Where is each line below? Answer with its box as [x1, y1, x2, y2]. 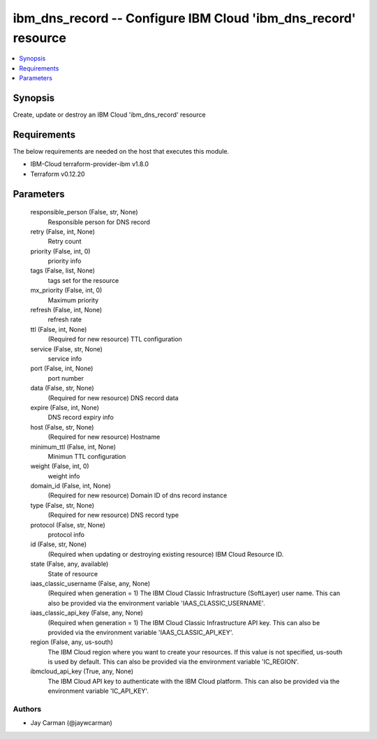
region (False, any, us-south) [30, 638, 113, 646]
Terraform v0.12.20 [30, 170, 85, 178]
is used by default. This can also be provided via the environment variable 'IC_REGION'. [47, 657, 300, 666]
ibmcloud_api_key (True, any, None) [30, 667, 134, 675]
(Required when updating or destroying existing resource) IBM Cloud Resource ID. [47, 550, 284, 558]
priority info [47, 257, 82, 265]
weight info [47, 471, 80, 480]
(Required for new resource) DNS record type [47, 511, 179, 520]
